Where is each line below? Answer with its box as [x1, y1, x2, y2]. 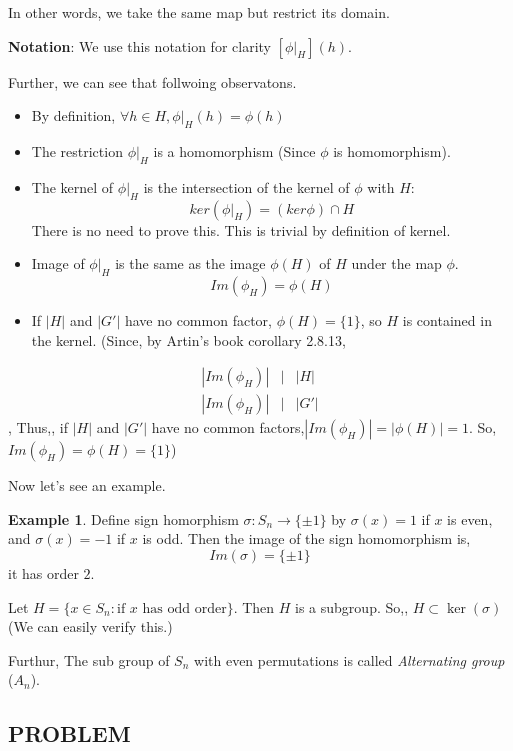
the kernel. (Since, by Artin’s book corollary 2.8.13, [31, 329, 346, 350]
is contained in [402, 309, 492, 330]
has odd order [142, 601, 227, 616]
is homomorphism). [333, 140, 451, 161]
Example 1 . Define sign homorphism [8, 508, 239, 529]
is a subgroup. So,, [295, 596, 409, 617]
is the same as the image [115, 253, 266, 274]
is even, [447, 508, 493, 529]
